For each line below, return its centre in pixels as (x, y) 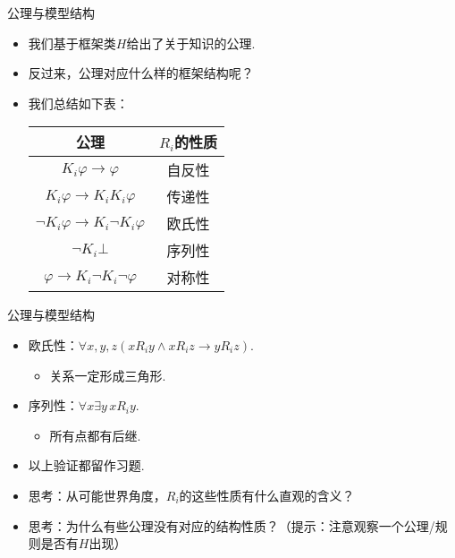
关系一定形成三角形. (108, 375)
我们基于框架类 (72, 43)
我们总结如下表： (78, 103)
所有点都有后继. (95, 435)
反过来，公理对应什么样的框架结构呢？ (141, 73)
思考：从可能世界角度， (97, 495)
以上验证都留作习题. (86, 465)
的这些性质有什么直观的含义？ (267, 495)
